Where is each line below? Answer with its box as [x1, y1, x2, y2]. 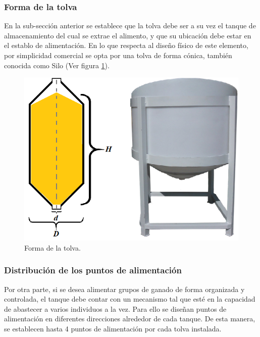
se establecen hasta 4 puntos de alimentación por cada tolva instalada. [4, 323, 222, 334]
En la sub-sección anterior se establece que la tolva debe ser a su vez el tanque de [4, 20, 256, 31]
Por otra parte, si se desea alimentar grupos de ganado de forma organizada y [4, 283, 245, 294]
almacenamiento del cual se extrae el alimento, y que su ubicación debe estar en [4, 30, 251, 40]
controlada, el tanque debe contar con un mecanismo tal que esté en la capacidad [4, 294, 255, 304]
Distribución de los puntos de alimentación [4, 264, 182, 276]
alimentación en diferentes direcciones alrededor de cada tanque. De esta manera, [4, 313, 255, 324]
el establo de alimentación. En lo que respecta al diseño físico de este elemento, [4, 40, 248, 51]
